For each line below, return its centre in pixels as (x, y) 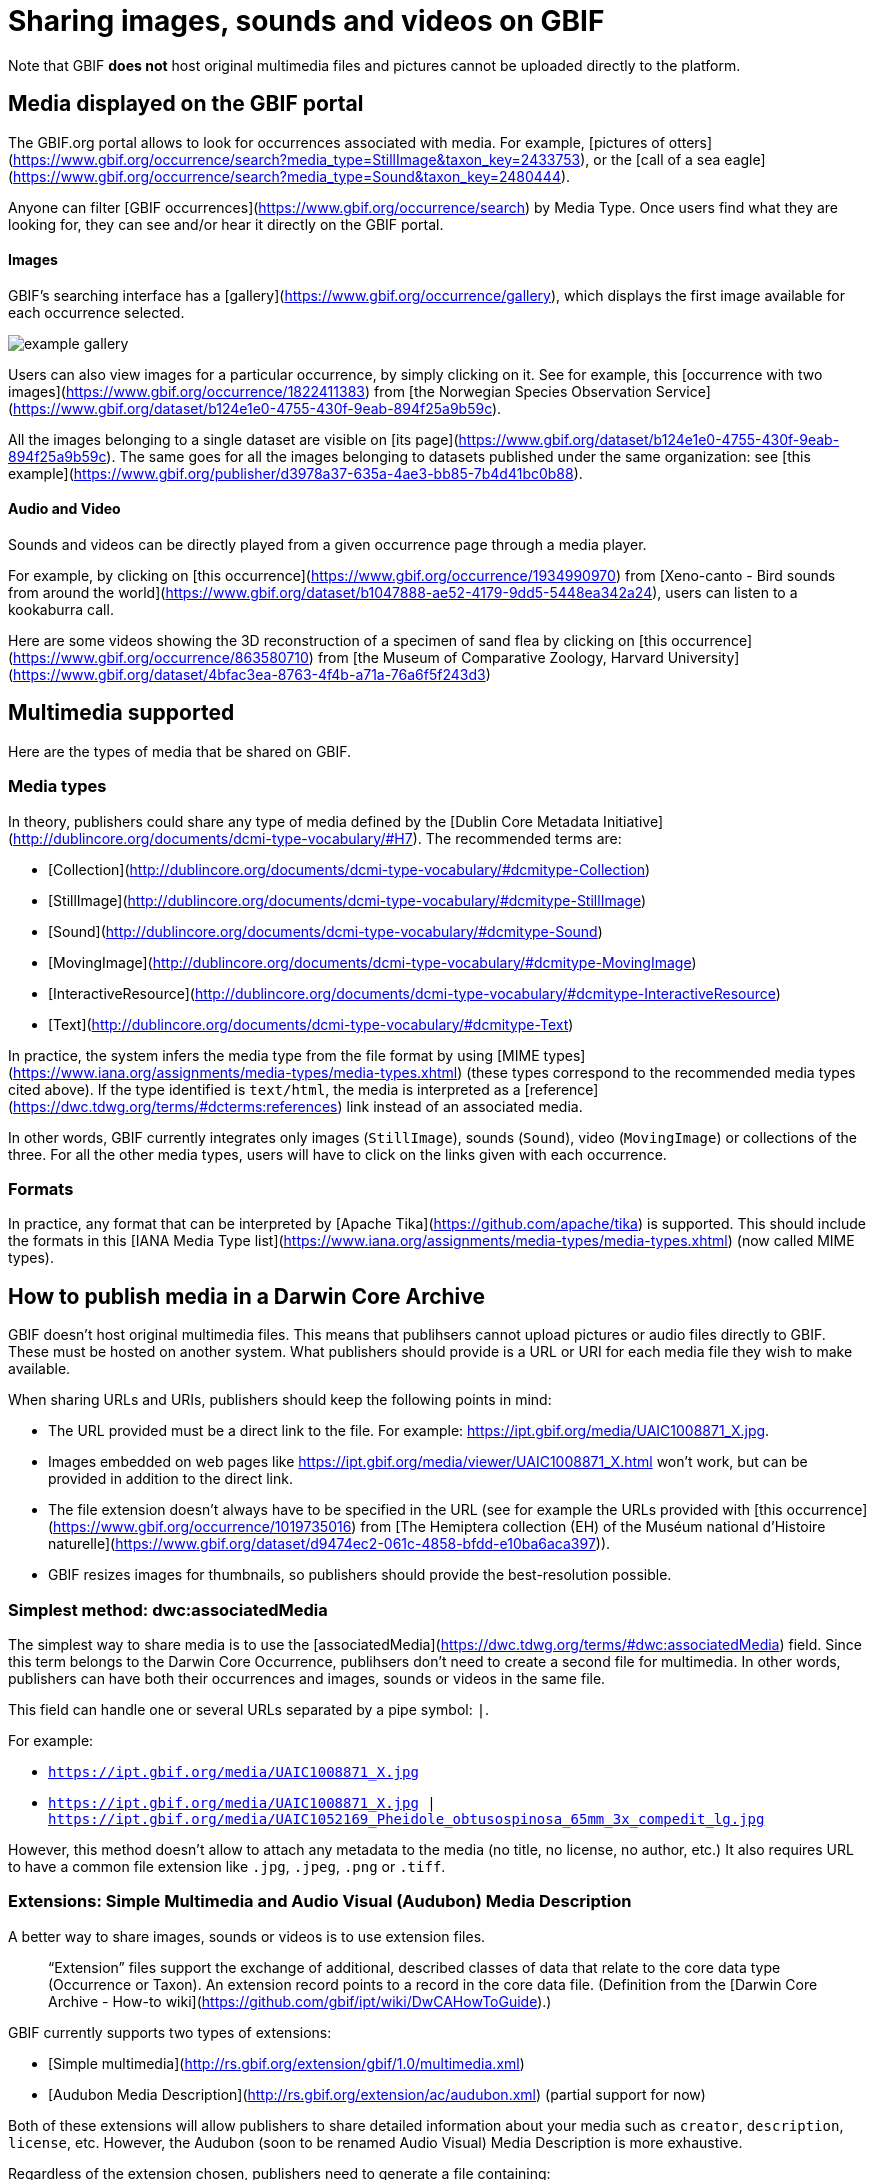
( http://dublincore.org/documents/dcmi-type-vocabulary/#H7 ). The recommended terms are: (315, 838)
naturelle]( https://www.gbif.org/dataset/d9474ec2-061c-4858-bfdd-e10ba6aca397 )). (329, 1544)
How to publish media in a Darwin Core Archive (247, 1296)
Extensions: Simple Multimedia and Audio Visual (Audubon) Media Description (320, 1901)
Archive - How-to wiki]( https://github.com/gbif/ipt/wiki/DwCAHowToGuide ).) (300, 2001)
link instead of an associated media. (464, 1106)
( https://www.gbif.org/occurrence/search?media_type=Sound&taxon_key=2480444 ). (289, 176)
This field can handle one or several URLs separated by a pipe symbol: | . (249, 1709)
